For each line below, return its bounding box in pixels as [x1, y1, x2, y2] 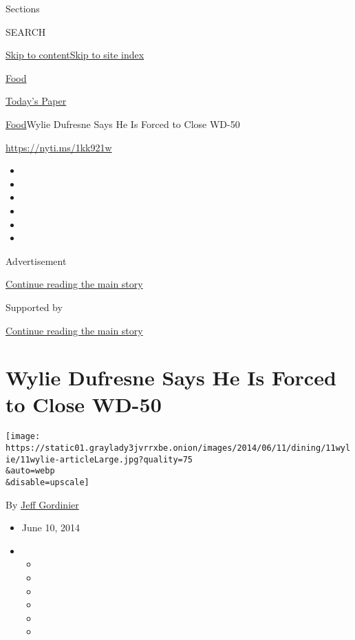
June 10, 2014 [21, 520, 80, 535]
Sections [6, 1, 40, 15]
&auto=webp [6, 466, 55, 476]
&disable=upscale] [6, 478, 89, 488]
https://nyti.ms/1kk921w [6, 140, 112, 154]
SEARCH [6, 24, 46, 39]
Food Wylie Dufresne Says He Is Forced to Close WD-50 [6, 116, 240, 131]
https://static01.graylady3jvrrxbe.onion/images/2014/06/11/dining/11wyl [6, 443, 351, 454]
